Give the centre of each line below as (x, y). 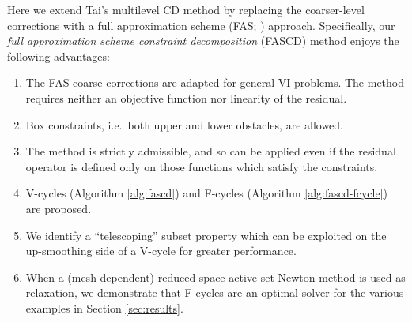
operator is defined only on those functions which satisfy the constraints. (202, 166)
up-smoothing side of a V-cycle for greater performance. (161, 251)
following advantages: (59, 56)
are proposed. (59, 208)
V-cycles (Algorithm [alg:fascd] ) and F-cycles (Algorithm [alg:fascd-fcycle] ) (206, 193)
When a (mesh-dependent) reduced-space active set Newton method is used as (215, 277)
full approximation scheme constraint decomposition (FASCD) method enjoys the (203, 41)
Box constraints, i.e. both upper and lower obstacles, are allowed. (185, 124)
